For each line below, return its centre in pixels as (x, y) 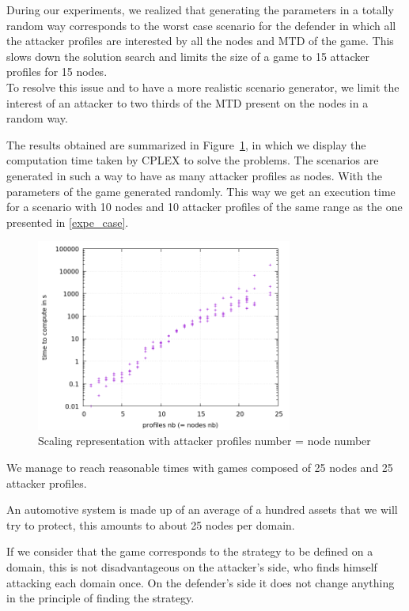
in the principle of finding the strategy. (100, 598)
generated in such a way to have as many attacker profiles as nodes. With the (194, 175)
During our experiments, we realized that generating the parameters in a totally (200, 9)
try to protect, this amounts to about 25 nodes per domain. (151, 524)
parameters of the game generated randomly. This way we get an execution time (201, 191)
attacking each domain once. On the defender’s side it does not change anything (201, 582)
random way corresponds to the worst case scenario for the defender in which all (201, 25)
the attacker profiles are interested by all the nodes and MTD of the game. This (200, 41)
